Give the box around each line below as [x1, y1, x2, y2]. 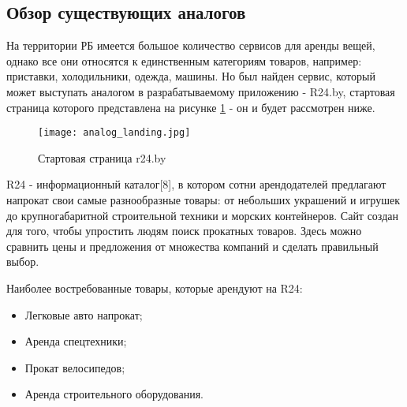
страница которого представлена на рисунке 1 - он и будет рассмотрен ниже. [6, 99, 375, 115]
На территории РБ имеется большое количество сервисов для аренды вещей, [6, 37, 375, 54]
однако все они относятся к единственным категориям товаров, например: [6, 52, 362, 69]
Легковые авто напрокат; [24, 306, 143, 323]
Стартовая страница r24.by [38, 149, 166, 166]
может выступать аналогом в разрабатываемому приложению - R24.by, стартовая [6, 83, 395, 99]
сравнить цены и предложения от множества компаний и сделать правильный [6, 237, 379, 254]
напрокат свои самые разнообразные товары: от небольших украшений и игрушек [6, 192, 400, 208]
